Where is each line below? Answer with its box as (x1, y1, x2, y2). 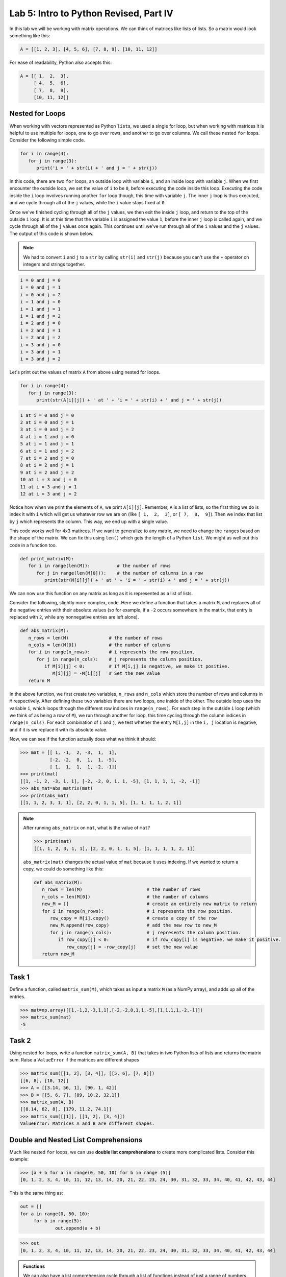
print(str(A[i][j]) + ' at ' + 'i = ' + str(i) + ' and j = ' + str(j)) (36, 397, 222, 403)
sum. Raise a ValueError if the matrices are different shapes (9, 1057, 140, 1063)
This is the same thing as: (9, 1190, 63, 1196)
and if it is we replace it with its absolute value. (9, 726, 108, 732)
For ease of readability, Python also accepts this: (9, 59, 112, 65)
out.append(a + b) (55, 1225, 101, 1231)
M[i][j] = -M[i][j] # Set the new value (52, 671, 160, 676)
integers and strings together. (23, 261, 86, 267)
